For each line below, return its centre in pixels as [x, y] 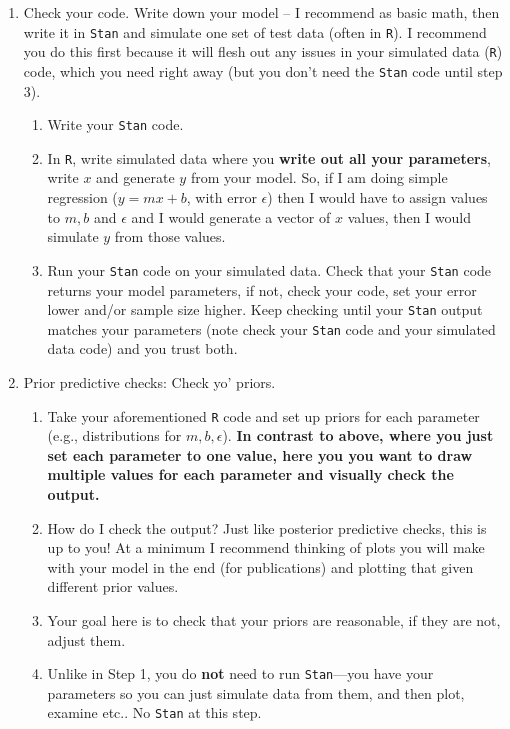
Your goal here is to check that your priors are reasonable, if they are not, [274, 620]
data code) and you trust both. [142, 348]
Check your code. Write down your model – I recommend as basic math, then [261, 12]
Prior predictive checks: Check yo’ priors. [149, 382]
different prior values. [113, 586]
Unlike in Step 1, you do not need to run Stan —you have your [240, 673]
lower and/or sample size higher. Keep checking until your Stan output [265, 309]
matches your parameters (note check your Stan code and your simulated [271, 328]
